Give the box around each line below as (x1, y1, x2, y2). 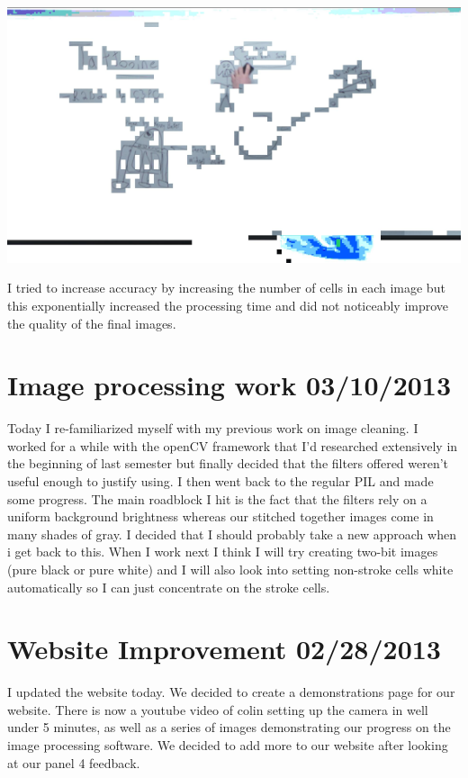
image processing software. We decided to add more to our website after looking (7, 736, 448, 755)
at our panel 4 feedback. (7, 753, 140, 772)
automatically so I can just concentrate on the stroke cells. (7, 577, 330, 596)
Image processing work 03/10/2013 (7, 366, 452, 403)
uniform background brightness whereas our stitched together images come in (7, 507, 434, 526)
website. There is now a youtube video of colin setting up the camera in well (7, 700, 428, 719)
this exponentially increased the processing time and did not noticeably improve (7, 295, 449, 314)
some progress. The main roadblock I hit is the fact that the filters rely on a (7, 489, 427, 508)
